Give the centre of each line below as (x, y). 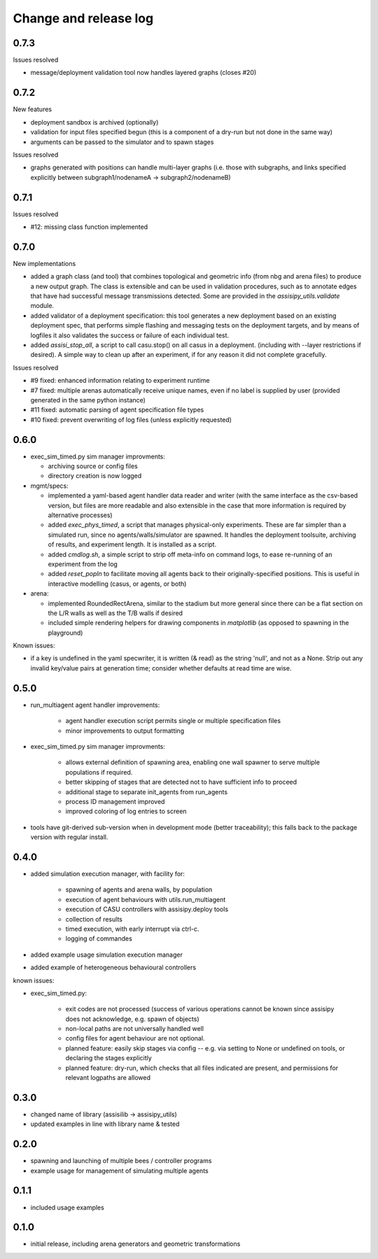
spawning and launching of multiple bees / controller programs (121, 1161)
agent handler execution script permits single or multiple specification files (173, 721)
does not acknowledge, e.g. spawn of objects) (132, 1019)
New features (33, 109)
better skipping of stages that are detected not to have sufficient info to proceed (181, 782)
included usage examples (67, 1207)
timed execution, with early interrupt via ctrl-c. (132, 929)
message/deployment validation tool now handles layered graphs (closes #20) (143, 73)
